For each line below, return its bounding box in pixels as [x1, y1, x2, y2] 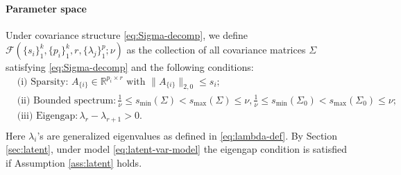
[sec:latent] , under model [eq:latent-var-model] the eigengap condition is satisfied [6, 142, 347, 156]
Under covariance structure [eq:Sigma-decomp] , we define [6, 27, 248, 42]
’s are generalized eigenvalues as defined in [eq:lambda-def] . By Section [37, 128, 337, 142]
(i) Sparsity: [17, 76, 69, 87]
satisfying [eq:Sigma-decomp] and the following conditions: [6, 60, 254, 74]
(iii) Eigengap [17, 110, 76, 121]
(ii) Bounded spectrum [17, 95, 114, 106]
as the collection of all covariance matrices [126, 42, 306, 57]
